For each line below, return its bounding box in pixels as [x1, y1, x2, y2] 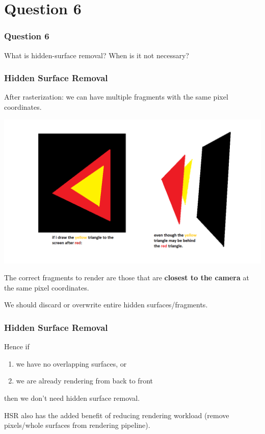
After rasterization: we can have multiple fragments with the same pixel [4, 91, 228, 102]
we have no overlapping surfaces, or [16, 358, 127, 369]
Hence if [4, 341, 30, 352]
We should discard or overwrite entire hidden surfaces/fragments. [4, 299, 208, 310]
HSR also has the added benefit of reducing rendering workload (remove [4, 409, 229, 420]
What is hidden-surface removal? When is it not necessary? [4, 50, 189, 60]
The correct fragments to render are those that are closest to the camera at [4, 272, 249, 283]
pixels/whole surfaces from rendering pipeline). [4, 420, 150, 430]
